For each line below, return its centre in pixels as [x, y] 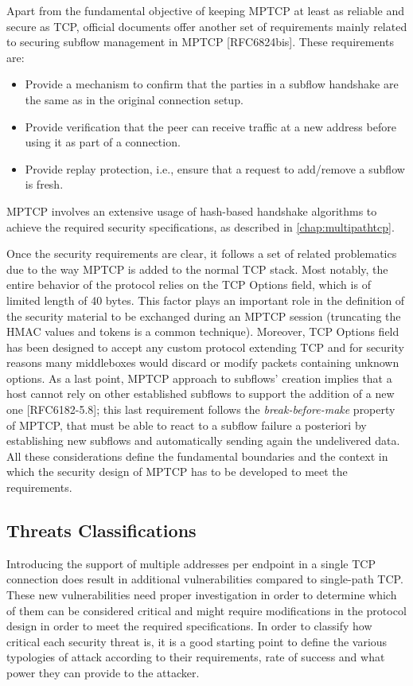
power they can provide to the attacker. [103, 672]
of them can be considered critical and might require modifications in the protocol [206, 610]
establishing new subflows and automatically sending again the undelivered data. [203, 440]
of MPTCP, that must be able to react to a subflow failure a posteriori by [187, 425]
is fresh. [44, 184]
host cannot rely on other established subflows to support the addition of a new [201, 394]
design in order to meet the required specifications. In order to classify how [189, 626]
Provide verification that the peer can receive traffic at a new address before [210, 126]
